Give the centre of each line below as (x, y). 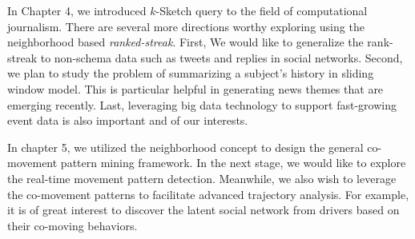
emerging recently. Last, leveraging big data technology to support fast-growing (202, 104)
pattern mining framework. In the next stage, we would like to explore (233, 163)
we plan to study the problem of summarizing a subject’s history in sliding (191, 73)
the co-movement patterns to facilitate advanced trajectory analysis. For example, (208, 194)
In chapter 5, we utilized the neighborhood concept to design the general (185, 147)
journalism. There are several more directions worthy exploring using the (186, 26)
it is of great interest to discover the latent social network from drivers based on (203, 210)
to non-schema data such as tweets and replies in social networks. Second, (222, 57)
